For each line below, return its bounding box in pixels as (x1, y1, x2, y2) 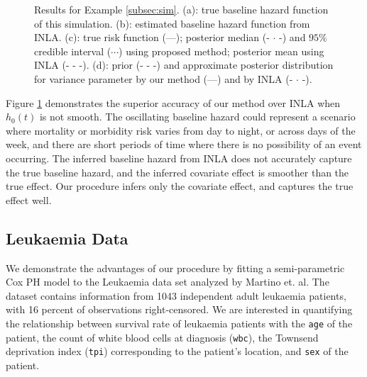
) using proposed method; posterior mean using (119, 43, 324, 58)
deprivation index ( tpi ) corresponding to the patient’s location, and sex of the (6, 344, 349, 359)
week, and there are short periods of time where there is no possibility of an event (6, 137, 362, 152)
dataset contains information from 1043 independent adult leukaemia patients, (6, 288, 346, 303)
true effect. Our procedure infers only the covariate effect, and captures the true (6, 179, 354, 193)
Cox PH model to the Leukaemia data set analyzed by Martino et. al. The (6, 274, 329, 289)
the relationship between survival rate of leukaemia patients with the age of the (6, 315, 353, 330)
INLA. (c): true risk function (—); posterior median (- (34, 30, 270, 45)
